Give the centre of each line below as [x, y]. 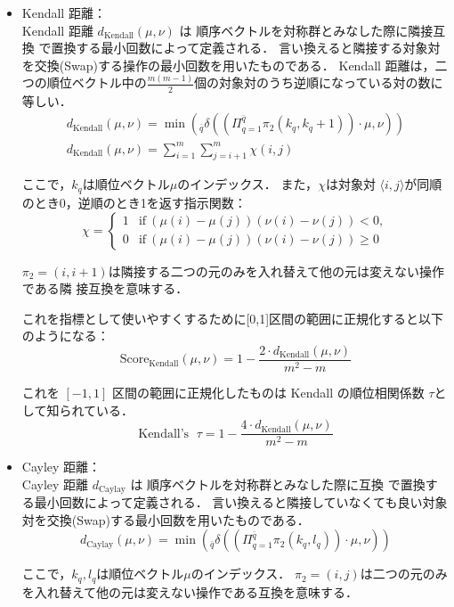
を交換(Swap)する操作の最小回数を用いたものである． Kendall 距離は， [228, 65]
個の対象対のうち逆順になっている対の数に [319, 82]
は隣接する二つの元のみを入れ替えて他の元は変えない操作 [276, 271]
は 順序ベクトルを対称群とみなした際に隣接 [306, 30]
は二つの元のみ [404, 574]
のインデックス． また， [248, 184]
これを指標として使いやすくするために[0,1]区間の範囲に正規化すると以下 [233, 318]
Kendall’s [164, 434]
